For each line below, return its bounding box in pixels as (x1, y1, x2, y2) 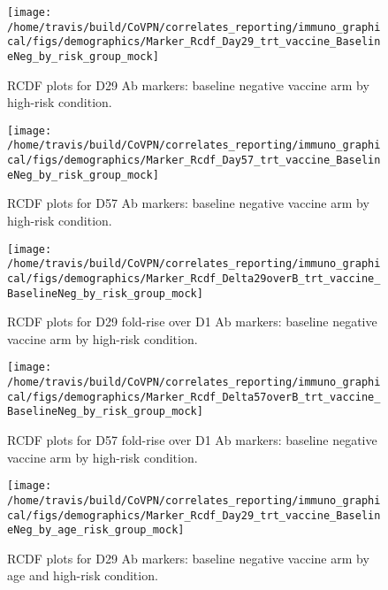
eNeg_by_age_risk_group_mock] (7, 524, 185, 537)
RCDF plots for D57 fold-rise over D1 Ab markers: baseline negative (7, 431, 377, 449)
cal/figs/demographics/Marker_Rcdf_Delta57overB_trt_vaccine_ (7, 390, 381, 403)
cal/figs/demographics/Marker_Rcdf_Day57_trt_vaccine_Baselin (7, 154, 381, 167)
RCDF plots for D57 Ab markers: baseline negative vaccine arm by (7, 194, 369, 212)
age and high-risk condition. (7, 566, 158, 585)
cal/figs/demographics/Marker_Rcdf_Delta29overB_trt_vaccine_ (7, 272, 381, 285)
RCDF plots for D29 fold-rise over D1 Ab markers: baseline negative (7, 312, 377, 331)
